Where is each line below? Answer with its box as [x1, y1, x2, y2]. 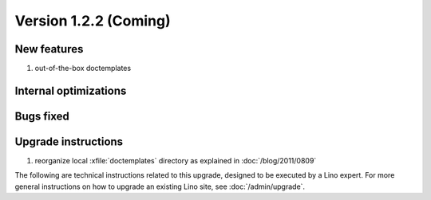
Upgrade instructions [14, 135, 124, 148]
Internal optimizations [14, 84, 127, 97]
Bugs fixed [14, 109, 69, 123]
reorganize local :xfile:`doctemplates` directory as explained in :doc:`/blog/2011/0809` [34, 156, 317, 165]
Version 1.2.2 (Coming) [14, 12, 171, 29]
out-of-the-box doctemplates [34, 64, 132, 73]
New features [14, 42, 84, 56]
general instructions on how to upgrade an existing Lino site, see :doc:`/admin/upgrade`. [14, 182, 306, 191]
